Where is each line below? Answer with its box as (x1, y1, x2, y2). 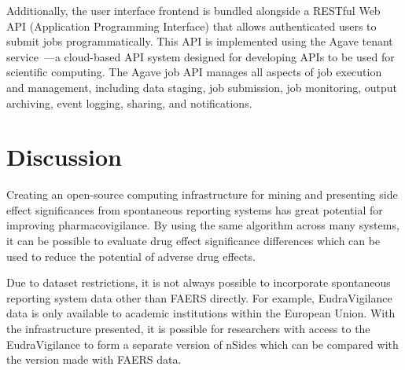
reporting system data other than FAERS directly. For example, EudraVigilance (6, 289, 392, 306)
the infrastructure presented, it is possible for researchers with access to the (6, 321, 370, 337)
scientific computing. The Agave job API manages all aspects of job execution (6, 64, 382, 80)
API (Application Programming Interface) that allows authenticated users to (6, 17, 377, 34)
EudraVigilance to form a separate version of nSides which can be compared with (6, 335, 399, 352)
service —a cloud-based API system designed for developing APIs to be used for (6, 48, 395, 64)
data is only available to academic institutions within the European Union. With (6, 305, 396, 321)
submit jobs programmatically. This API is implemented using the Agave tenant (6, 33, 393, 49)
